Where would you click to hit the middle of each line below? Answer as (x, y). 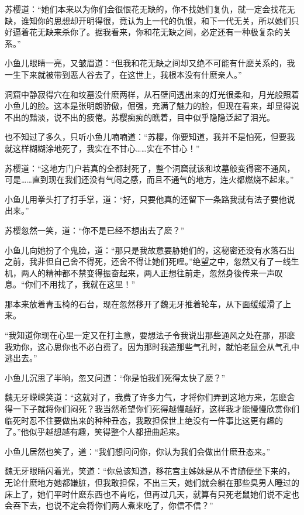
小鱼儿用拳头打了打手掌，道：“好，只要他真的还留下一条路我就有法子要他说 (150, 199)
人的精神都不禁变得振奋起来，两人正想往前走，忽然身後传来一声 (152, 272)
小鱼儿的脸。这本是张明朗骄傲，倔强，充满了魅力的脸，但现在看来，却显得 (148, 106)
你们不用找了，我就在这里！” (80, 284)
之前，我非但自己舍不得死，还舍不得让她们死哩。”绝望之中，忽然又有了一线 (148, 261)
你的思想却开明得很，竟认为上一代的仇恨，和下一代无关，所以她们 (164, 20)
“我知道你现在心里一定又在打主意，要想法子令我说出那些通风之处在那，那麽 (150, 335)
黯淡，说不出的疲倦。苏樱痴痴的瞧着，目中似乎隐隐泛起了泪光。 (152, 117)
